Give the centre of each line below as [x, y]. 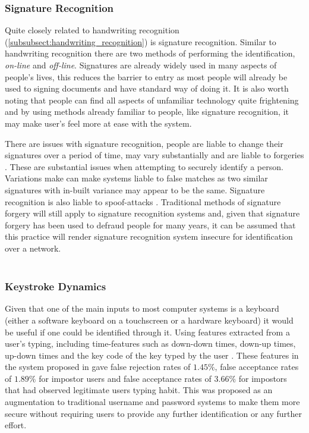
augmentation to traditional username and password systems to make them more [152, 402]
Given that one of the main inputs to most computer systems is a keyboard [142, 308]
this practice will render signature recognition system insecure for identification [149, 236]
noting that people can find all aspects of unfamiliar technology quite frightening [152, 100]
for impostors [263, 378]
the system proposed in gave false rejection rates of [98, 367]
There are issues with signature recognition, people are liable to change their [144, 143]
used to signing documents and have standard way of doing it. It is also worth [147, 88]
